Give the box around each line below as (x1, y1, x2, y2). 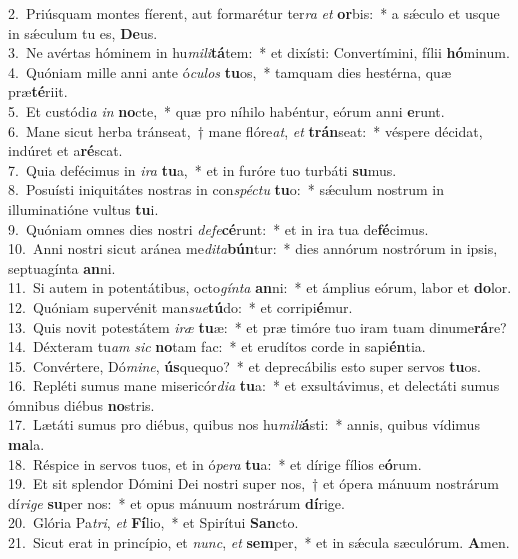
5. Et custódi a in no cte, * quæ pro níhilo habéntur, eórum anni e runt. (8, 100, 445, 121)
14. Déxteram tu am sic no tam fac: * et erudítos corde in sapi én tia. (8, 336, 426, 357)
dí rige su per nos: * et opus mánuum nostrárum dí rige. (8, 492, 345, 513)
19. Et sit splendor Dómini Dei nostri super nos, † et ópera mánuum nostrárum (8, 473, 499, 494)
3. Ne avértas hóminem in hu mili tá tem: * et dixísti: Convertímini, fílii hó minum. (8, 42, 510, 63)
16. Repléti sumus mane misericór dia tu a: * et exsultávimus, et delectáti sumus (8, 375, 500, 396)
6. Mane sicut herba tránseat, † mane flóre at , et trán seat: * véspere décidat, (8, 120, 483, 141)
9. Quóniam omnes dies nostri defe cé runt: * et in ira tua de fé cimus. (8, 218, 429, 239)
